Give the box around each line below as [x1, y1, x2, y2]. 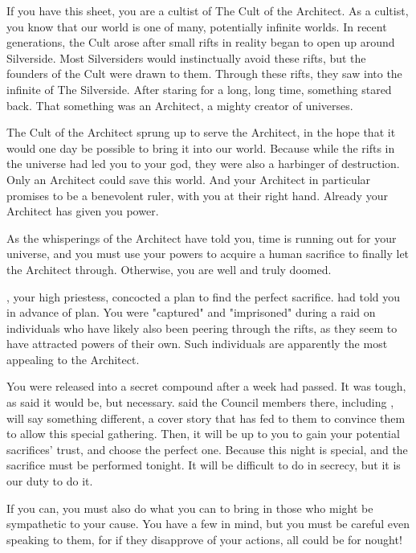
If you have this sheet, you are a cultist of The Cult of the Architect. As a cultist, [6, 2, 409, 18]
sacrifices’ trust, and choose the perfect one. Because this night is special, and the [6, 440, 408, 457]
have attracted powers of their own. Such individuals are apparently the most [6, 335, 388, 352]
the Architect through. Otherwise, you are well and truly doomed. [6, 260, 332, 277]
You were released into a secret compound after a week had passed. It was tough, [6, 378, 406, 395]
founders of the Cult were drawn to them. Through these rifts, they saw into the [6, 65, 402, 82]
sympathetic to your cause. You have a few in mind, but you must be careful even [6, 515, 410, 532]
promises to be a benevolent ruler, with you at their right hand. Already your [6, 186, 388, 203]
